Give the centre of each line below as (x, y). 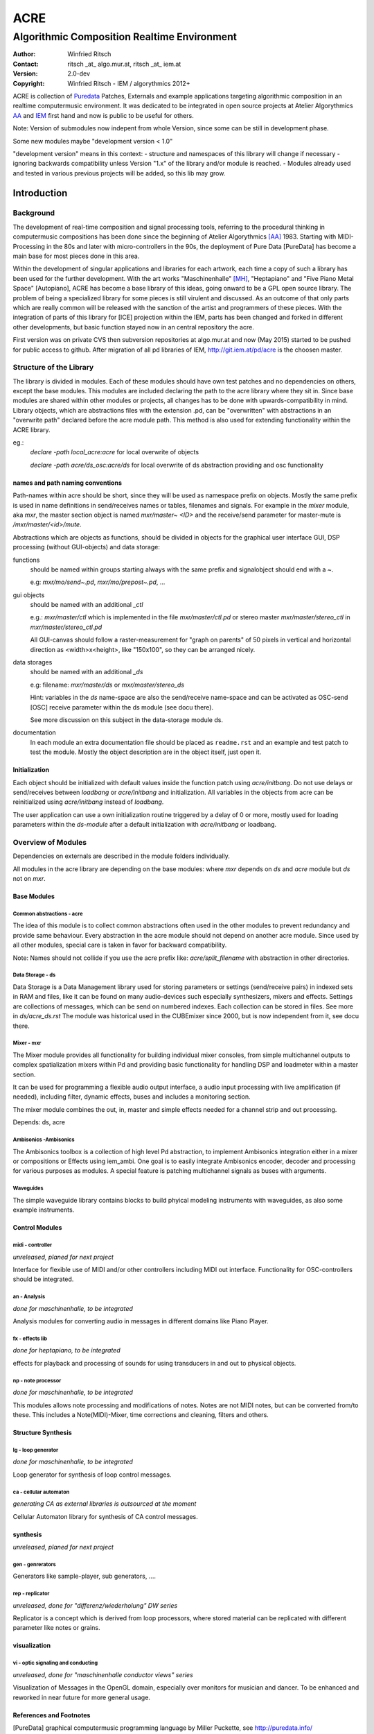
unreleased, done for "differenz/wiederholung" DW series (95, 1605)
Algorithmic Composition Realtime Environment (125, 37)
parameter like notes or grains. (56, 1628)
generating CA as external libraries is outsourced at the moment (105, 1504)
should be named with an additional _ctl (87, 605)
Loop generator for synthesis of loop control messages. (92, 1475)
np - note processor (37, 1380)
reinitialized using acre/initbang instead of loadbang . (88, 802)
